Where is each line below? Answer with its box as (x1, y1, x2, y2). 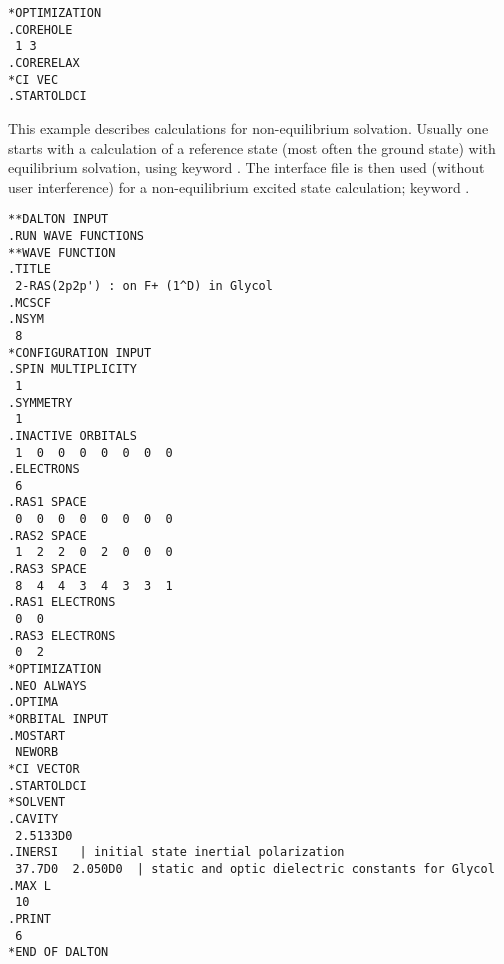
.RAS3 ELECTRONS (8, 628, 116, 643)
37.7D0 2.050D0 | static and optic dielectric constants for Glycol (15, 861, 495, 876)
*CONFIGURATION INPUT (8, 345, 152, 360)
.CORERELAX (8, 55, 80, 70)
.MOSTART (8, 728, 66, 743)
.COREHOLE (8, 22, 73, 37)
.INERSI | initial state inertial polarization (8, 845, 345, 860)
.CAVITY (8, 811, 59, 826)
